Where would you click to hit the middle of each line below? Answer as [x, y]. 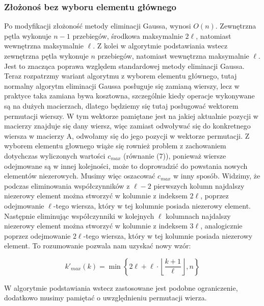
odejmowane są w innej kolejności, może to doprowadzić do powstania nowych [126, 165]
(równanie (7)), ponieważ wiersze [175, 155]
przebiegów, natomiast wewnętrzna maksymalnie [173, 56]
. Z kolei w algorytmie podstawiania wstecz [160, 46]
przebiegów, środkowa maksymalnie [128, 35]
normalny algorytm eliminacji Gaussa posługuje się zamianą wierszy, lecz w [122, 85]
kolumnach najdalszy [198, 215]
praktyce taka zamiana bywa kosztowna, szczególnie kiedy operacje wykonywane [129, 96]
